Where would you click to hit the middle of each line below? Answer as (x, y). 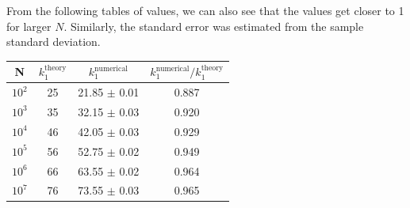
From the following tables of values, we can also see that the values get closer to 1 (205, 10)
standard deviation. (54, 42)
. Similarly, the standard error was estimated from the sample (214, 26)
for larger (29, 26)
